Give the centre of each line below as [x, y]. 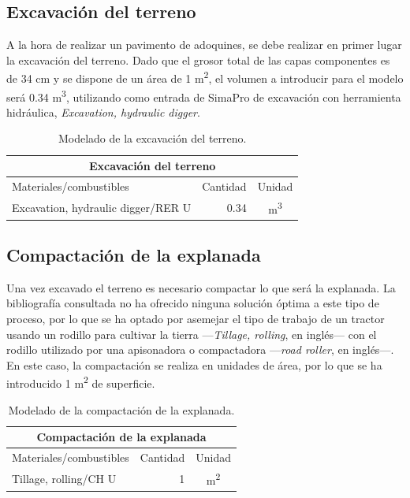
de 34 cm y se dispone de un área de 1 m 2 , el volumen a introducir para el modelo [205, 77]
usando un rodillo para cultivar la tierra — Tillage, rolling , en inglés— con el [192, 334]
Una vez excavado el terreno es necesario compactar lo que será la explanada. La [201, 287]
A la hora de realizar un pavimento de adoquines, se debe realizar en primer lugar [204, 45]
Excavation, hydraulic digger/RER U [102, 207]
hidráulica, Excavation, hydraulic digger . [103, 111]
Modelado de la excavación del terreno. [152, 138]
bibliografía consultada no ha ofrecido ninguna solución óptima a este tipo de [193, 303]
